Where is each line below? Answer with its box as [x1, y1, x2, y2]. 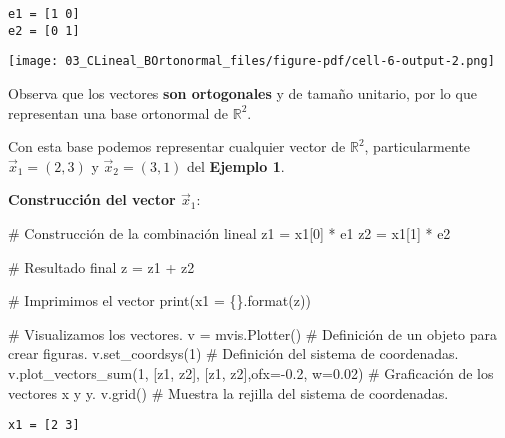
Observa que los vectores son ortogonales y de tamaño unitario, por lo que [8, 82, 477, 103]
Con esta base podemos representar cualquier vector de [8, 136, 346, 157]
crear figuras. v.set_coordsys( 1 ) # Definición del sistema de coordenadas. [8, 343, 459, 364]
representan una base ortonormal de [8, 102, 229, 123]
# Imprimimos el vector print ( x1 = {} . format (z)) [8, 290, 311, 311]
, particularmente [364, 136, 471, 157]
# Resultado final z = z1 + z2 [8, 256, 195, 277]
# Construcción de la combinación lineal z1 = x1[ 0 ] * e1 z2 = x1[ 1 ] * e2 [8, 222, 451, 243]
